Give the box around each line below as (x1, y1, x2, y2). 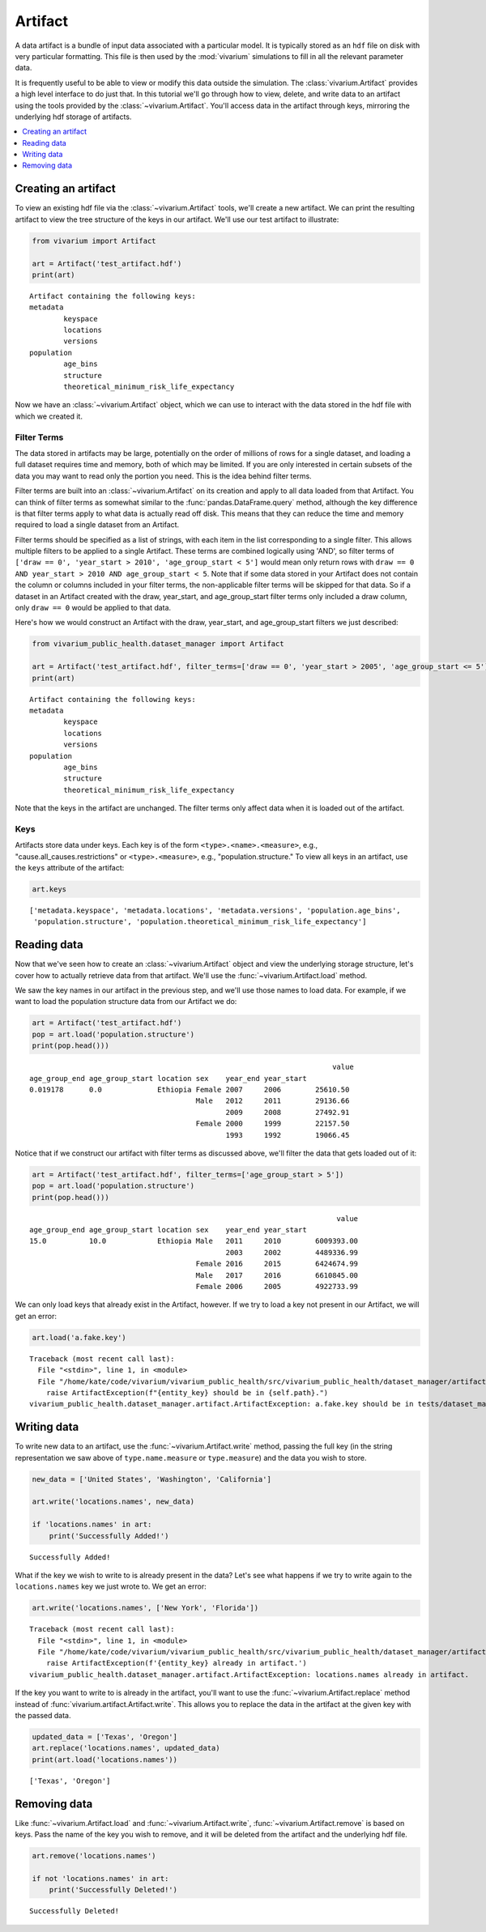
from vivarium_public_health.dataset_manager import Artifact (32, 640, 284, 649)
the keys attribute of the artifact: (15, 862, 125, 872)
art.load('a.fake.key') (32, 1333, 127, 1342)
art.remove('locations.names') (32, 1851, 157, 1861)
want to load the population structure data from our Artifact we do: (15, 997, 237, 1006)
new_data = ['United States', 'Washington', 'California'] (32, 1475, 271, 1483)
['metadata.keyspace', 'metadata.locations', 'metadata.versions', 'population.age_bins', (29, 905, 401, 915)
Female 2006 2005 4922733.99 (195, 1282, 359, 1291)
